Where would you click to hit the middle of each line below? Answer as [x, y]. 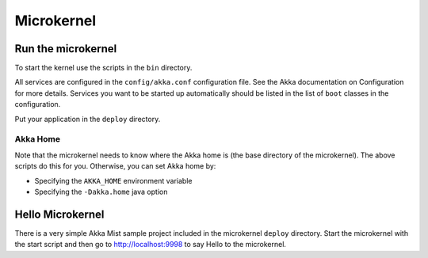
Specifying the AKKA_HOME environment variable [113, 180]
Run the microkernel [66, 49]
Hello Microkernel [59, 214]
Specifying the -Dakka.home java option [101, 192]
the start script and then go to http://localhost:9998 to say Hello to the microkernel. [151, 245]
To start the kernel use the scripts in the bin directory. [103, 68]
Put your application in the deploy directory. [88, 119]
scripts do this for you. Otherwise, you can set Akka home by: [115, 166]
